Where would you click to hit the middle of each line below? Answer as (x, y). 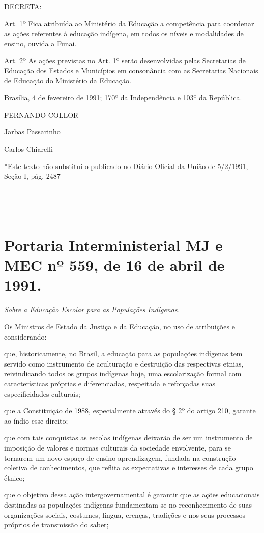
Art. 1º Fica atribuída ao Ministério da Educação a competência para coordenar (129, 23)
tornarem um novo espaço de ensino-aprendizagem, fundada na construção (120, 457)
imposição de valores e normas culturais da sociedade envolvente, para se (118, 447)
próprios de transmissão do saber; (56, 525)
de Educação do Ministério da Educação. (68, 80)
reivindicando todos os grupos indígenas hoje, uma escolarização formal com (123, 373)
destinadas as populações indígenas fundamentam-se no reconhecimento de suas (128, 504)
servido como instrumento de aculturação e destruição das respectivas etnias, (124, 363)
